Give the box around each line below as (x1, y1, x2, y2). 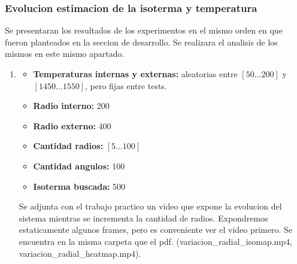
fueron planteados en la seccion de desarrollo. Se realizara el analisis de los (5, 35, 278, 48)
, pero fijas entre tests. (84, 79, 167, 92)
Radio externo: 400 (33, 119, 111, 132)
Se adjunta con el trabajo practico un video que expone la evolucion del (19, 200, 282, 213)
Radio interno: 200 (33, 99, 110, 112)
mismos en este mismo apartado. (5, 47, 125, 60)
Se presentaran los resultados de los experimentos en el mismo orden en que (5, 24, 283, 37)
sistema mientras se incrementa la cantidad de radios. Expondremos (19, 211, 268, 224)
